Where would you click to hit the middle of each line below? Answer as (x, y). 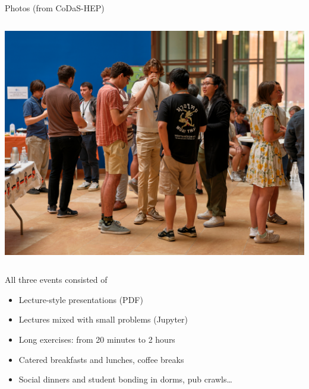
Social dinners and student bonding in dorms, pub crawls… (125, 379)
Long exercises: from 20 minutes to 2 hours (97, 339)
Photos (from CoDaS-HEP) (55, 8)
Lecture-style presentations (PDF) (81, 299)
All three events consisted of (56, 280)
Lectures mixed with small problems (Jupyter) (103, 319)
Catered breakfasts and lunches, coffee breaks (101, 359)
